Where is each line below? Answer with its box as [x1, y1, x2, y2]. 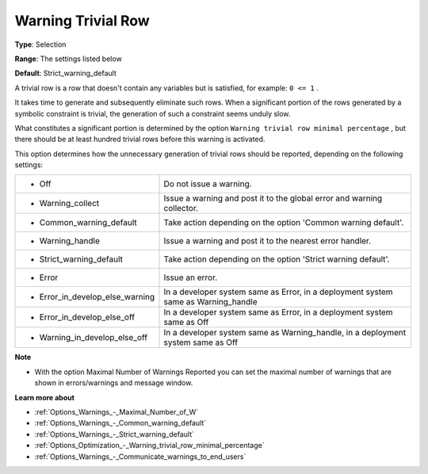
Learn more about [14, 392, 75, 402]
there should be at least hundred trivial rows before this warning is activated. [14, 135, 266, 144]
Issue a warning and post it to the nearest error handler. [163, 235, 372, 247]
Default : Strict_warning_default [14, 68, 117, 78]
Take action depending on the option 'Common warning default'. [163, 217, 404, 228]
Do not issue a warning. [163, 178, 253, 189]
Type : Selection [14, 40, 67, 49]
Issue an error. [163, 272, 218, 283]
